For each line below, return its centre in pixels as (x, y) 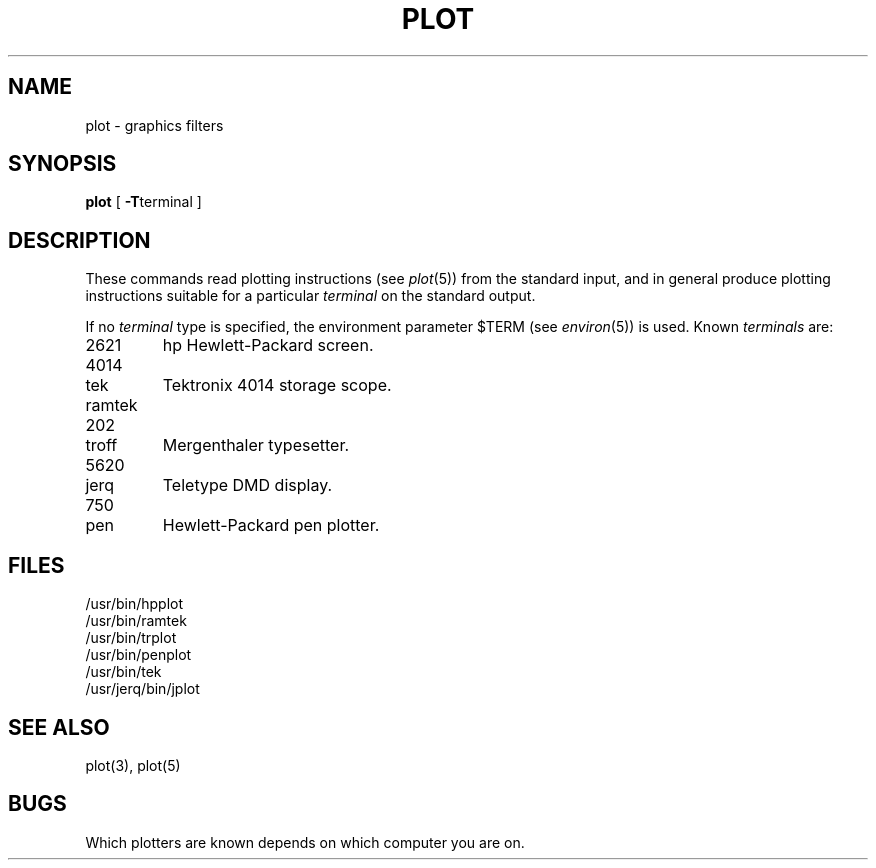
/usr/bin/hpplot (134, 604)
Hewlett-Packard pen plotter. (271, 525)
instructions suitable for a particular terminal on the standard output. (310, 296)
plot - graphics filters (154, 125)
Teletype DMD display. (247, 485)
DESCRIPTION (79, 240)
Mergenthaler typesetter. (256, 445)
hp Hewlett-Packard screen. (268, 345)
